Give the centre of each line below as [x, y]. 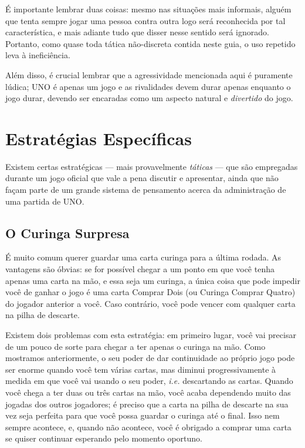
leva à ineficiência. [38, 55]
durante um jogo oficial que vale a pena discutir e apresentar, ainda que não [142, 178]
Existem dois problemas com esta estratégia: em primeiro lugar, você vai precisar [151, 335]
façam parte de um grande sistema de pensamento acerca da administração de [146, 190]
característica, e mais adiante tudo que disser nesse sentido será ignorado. [137, 32]
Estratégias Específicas [99, 138]
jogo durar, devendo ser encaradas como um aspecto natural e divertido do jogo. [149, 98]
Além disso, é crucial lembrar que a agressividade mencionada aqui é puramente [149, 74]
